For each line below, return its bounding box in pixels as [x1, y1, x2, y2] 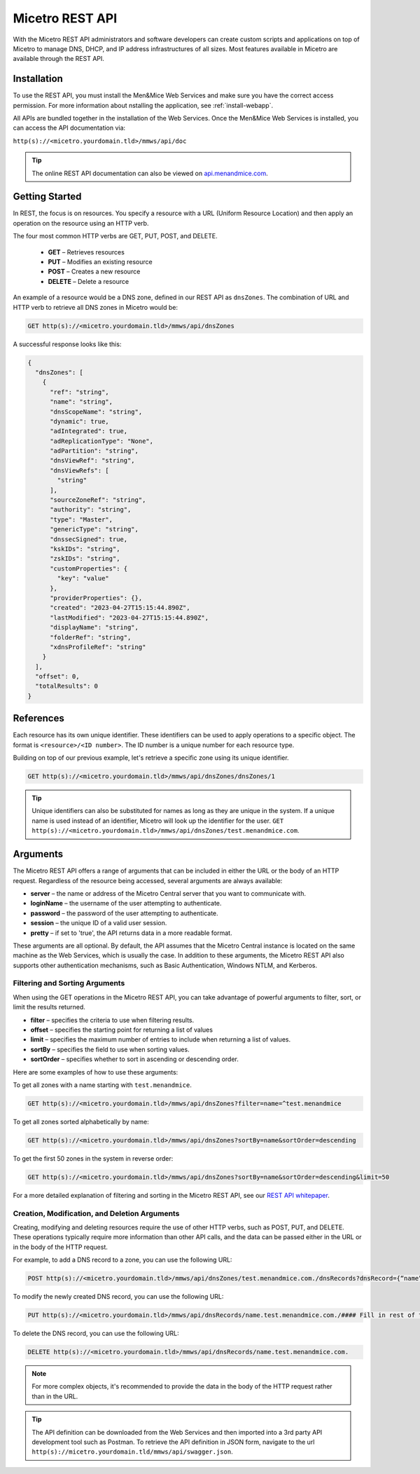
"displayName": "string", [50, 624, 139, 632]
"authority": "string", [50, 505, 132, 514]
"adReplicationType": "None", [50, 437, 154, 445]
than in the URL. [31, 1392, 78, 1400]
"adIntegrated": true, [50, 428, 128, 435]
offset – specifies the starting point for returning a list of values [30, 1025, 213, 1034]
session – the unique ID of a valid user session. [30, 919, 167, 927]
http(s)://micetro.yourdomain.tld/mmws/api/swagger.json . [31, 1447, 234, 1456]
